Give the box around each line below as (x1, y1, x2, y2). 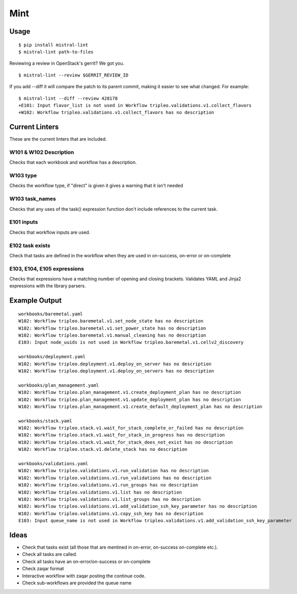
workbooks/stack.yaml (18, 418, 72, 424)
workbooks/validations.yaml (18, 461, 88, 467)
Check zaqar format (22, 565, 64, 572)
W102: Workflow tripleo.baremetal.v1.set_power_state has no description (18, 325, 206, 331)
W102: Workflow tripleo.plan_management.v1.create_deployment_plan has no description (18, 390, 241, 395)
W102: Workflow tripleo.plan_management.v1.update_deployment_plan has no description (18, 396, 241, 402)
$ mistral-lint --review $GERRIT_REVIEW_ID (18, 72, 129, 78)
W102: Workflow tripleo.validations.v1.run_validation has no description (18, 468, 209, 474)
